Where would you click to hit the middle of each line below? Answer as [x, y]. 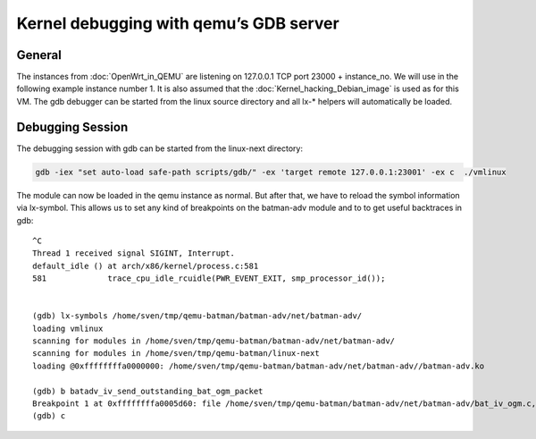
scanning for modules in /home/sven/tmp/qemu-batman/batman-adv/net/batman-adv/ [214, 341]
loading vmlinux [68, 328]
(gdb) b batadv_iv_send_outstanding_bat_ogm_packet [148, 391]
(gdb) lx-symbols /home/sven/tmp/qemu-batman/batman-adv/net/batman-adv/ [197, 316]
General [39, 55]
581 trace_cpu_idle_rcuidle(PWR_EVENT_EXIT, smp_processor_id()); [209, 279]
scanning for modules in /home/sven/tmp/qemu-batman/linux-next [176, 354]
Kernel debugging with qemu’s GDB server [178, 23]
